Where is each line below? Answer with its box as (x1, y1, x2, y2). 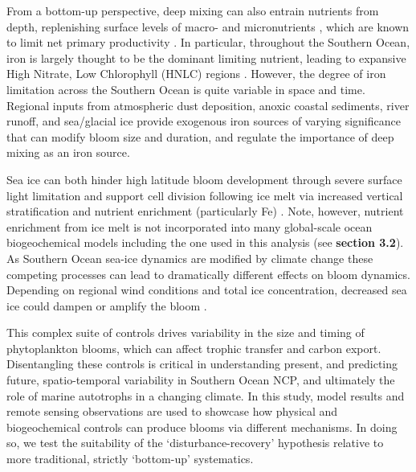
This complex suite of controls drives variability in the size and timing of (6, 324, 365, 341)
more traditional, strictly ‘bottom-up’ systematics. (6, 450, 254, 467)
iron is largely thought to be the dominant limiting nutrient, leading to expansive (6, 49, 406, 66)
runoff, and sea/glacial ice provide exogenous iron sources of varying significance (6, 113, 401, 129)
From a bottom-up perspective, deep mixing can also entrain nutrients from (6, 2, 379, 18)
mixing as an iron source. (6, 144, 130, 161)
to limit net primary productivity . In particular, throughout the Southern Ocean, (6, 34, 410, 51)
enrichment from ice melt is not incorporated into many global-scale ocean (6, 218, 373, 235)
